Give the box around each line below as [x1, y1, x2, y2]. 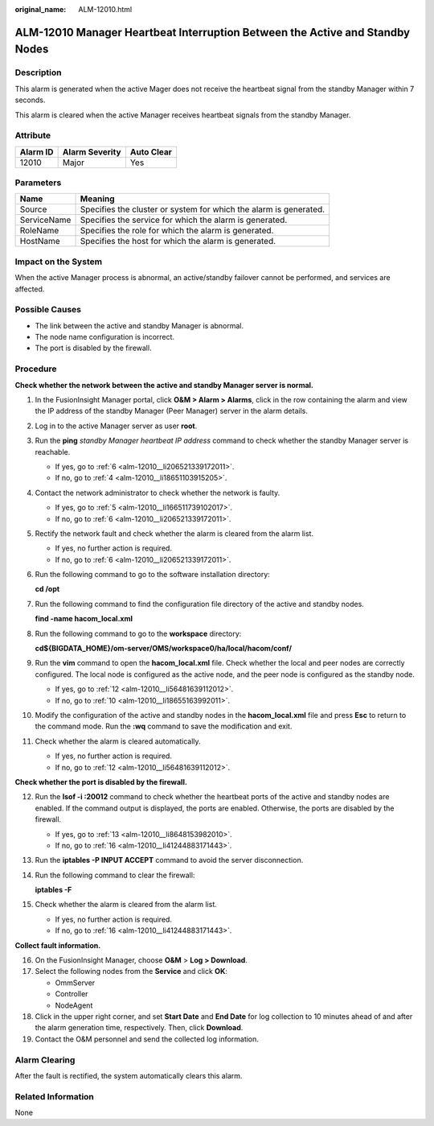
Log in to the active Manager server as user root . [35, 421, 198, 431]
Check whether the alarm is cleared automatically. [35, 736, 201, 746]
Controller [55, 989, 88, 999]
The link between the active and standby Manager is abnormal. [35, 320, 244, 330]
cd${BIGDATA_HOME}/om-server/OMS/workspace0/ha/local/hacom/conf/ [35, 644, 293, 654]
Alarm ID [19, 146, 54, 157]
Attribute [14, 130, 51, 141]
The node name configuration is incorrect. [35, 332, 175, 342]
